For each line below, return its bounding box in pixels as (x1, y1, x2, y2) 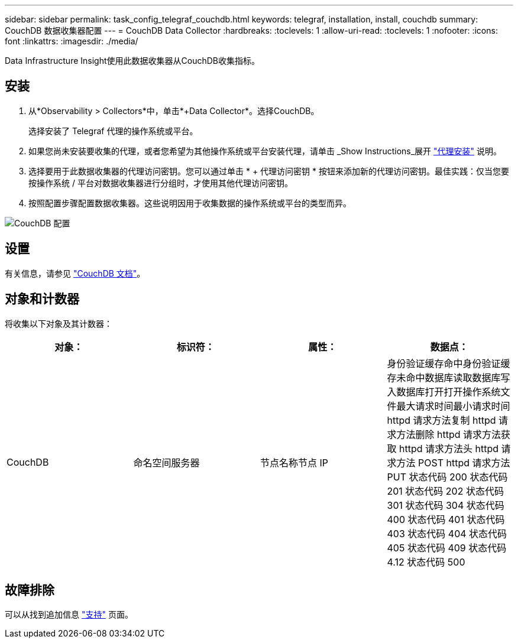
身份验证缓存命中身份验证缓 (387, 357, 510, 369)
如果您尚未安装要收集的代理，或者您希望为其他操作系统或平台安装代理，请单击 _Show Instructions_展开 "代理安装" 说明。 (28, 145, 501, 156)
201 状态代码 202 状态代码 (387, 485, 504, 497)
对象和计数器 (5, 291, 79, 307)
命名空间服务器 (133, 456, 200, 469)
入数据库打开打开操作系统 (387, 385, 501, 398)
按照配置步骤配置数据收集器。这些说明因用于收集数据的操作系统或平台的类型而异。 (28, 197, 351, 208)
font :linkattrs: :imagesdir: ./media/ (5, 36, 138, 46)
